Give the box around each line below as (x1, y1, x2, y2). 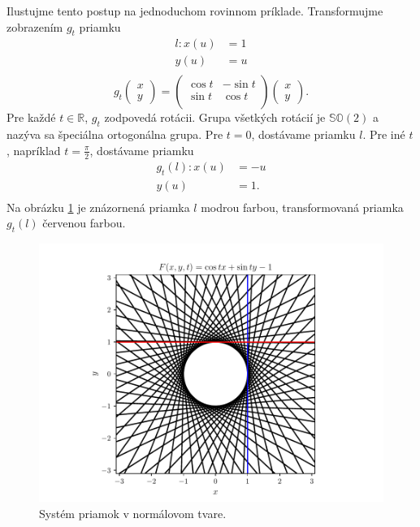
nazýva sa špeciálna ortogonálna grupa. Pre (6, 126, 223, 143)
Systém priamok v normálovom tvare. (39, 504, 227, 521)
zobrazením (6, 18, 63, 35)
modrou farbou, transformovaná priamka (201, 198, 404, 215)
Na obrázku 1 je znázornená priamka (6, 198, 190, 215)
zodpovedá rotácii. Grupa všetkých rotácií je (104, 109, 326, 126)
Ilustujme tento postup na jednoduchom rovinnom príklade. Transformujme (6, 2, 383, 19)
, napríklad (6, 141, 61, 158)
